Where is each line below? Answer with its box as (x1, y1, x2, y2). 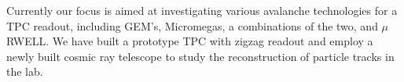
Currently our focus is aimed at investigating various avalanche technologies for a (6, 2, 398, 18)
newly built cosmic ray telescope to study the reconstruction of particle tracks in (6, 48, 395, 64)
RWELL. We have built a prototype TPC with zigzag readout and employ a (6, 33, 373, 49)
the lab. (6, 63, 43, 80)
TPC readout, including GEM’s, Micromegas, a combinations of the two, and (6, 17, 378, 34)
